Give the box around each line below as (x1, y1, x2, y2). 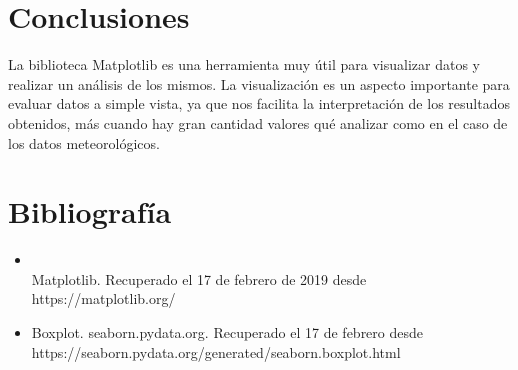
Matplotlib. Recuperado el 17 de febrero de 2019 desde (31, 268, 367, 289)
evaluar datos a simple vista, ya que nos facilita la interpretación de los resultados (8, 93, 510, 114)
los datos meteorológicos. (8, 132, 160, 153)
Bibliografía (8, 191, 172, 232)
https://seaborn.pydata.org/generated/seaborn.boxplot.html (31, 341, 401, 362)
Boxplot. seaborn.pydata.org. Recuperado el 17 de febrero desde (31, 322, 423, 342)
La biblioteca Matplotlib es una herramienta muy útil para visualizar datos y (8, 54, 480, 75)
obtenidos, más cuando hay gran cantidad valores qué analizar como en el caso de (8, 112, 508, 133)
